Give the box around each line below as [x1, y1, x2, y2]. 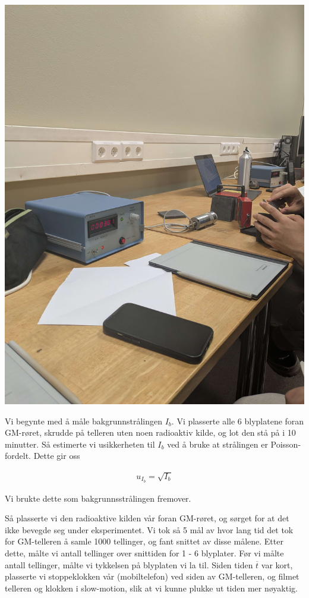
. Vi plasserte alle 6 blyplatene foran [171, 414, 304, 427]
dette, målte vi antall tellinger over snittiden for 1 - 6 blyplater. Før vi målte [5, 547, 284, 559]
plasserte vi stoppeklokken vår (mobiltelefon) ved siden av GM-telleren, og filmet [5, 570, 299, 583]
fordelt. [5, 449, 31, 462]
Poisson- [270, 438, 301, 450]
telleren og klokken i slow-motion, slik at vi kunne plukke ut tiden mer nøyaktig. [5, 581, 298, 594]
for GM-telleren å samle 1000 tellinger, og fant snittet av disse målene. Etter [5, 535, 283, 547]
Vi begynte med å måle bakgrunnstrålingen [5, 414, 163, 427]
